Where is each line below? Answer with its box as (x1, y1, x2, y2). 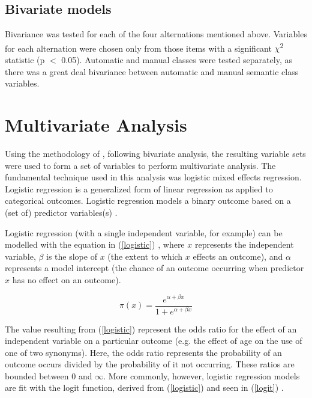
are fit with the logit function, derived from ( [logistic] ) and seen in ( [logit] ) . (5, 381, 284, 394)
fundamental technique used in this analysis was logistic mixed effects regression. (5, 171, 302, 183)
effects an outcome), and (193, 250, 283, 262)
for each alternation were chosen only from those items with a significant (5, 41, 272, 54)
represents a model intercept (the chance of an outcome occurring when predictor (5, 262, 304, 274)
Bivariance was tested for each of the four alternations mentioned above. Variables (5, 28, 307, 40)
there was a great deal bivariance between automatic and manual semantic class (5, 65, 299, 78)
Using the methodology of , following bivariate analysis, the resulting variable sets (5, 147, 306, 159)
